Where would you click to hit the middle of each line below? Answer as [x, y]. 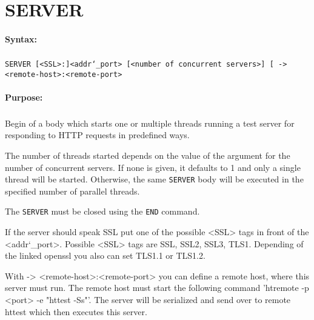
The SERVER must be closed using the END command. [102, 211]
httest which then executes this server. [76, 311]
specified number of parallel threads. [72, 191]
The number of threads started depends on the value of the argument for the [148, 155]
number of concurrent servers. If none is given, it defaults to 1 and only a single [153, 167]
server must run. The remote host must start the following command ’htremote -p [157, 288]
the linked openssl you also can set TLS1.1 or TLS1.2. [105, 255]
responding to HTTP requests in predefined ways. [97, 135]
